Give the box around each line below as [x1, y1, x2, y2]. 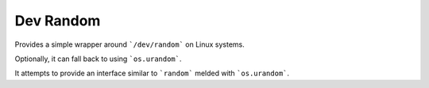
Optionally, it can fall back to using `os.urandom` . [14, 54, 182, 63]
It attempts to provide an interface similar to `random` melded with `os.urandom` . [14, 68, 290, 78]
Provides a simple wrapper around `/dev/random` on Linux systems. [14, 40, 245, 49]
